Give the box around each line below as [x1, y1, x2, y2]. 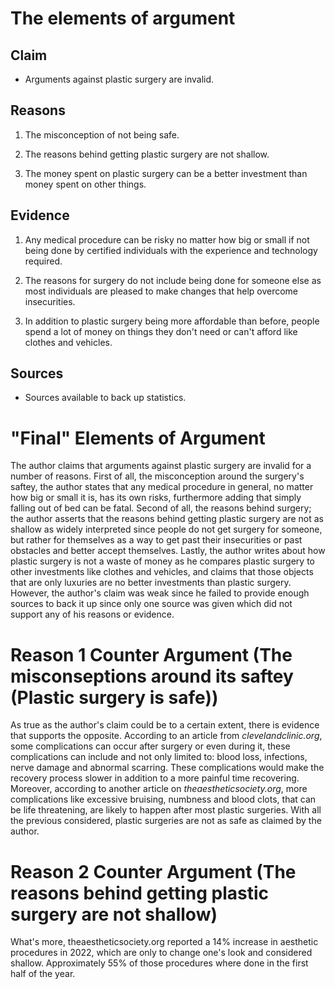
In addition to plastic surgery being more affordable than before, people [24, 315, 320, 327]
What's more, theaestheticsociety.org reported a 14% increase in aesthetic [10, 936, 319, 948]
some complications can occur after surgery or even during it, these [10, 740, 291, 752]
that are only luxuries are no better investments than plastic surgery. [10, 577, 292, 589]
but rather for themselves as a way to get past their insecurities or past [10, 534, 303, 546]
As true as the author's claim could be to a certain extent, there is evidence [10, 719, 320, 731]
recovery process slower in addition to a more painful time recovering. [10, 772, 300, 784]
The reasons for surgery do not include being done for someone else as [24, 274, 322, 286]
